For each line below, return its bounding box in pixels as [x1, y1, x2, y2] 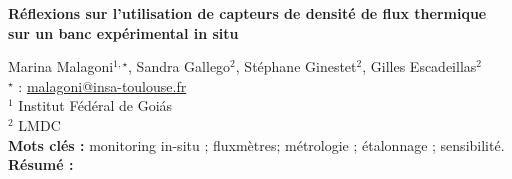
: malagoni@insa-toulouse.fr [18, 75, 187, 96]
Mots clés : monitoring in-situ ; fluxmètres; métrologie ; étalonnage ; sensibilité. [8, 134, 505, 155]
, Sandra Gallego [128, 56, 231, 77]
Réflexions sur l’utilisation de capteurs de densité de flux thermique [8, 3, 487, 23]
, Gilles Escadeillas [362, 56, 477, 77]
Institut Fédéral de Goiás [18, 95, 173, 116]
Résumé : [8, 154, 74, 175]
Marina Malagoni [8, 56, 114, 77]
